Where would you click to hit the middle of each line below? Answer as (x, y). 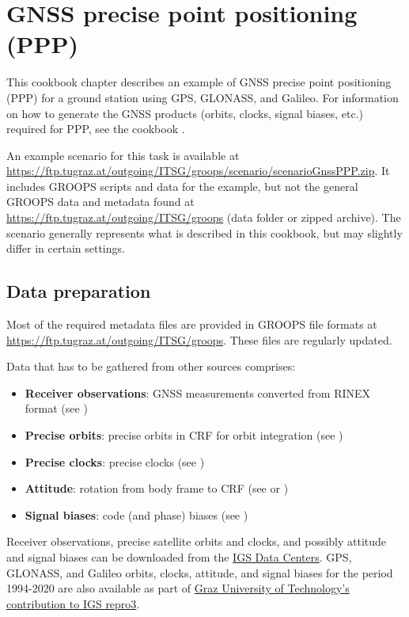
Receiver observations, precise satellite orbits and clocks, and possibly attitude (197, 541)
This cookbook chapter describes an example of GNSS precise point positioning (199, 82)
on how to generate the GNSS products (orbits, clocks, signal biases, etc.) (185, 113)
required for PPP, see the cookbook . (96, 129)
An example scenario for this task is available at (123, 155)
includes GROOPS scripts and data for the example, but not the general (182, 186)
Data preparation (79, 291)
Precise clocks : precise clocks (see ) (115, 461)
